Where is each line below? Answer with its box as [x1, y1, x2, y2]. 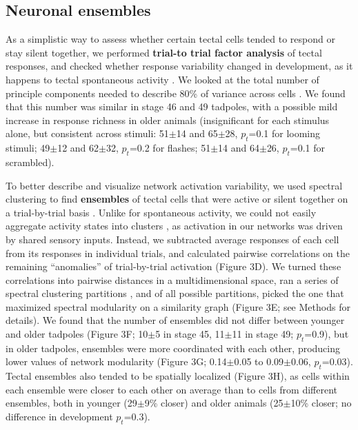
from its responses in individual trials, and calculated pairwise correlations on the [6, 245, 350, 260]
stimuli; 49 [6, 141, 50, 155]
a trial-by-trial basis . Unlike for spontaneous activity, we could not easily [6, 205, 317, 219]
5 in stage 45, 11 [155, 327, 225, 341]
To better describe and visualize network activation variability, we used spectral [6, 178, 343, 192]
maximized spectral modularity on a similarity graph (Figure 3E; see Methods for [6, 299, 350, 314]
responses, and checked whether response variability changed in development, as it [6, 59, 353, 73]
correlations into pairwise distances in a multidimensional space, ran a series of [6, 272, 339, 287]
